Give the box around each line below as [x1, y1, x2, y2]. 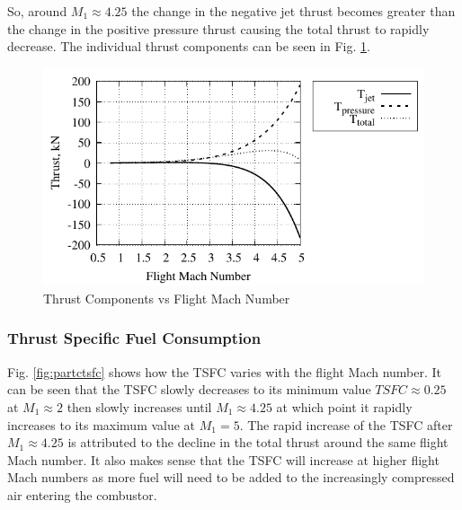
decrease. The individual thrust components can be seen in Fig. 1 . [7, 37, 370, 56]
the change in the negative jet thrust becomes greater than [131, 2, 456, 20]
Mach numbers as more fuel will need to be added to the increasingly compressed [7, 468, 455, 487]
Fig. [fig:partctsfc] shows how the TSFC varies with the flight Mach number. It [7, 362, 442, 381]
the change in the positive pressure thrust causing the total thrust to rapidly [7, 19, 430, 38]
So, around [7, 2, 67, 20]
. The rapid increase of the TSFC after [239, 415, 453, 434]
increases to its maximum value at [7, 415, 196, 434]
